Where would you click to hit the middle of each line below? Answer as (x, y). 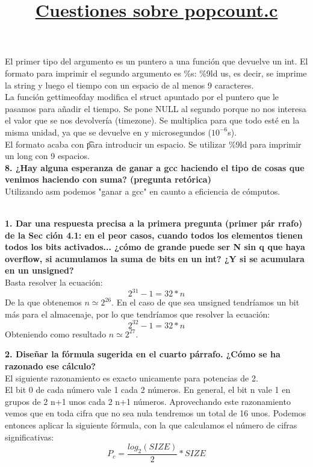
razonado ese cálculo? (50, 366)
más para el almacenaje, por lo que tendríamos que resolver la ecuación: (138, 314)
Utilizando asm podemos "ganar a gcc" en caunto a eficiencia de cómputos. (143, 191)
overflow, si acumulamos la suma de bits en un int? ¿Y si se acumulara (155, 258)
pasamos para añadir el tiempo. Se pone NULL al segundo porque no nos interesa (156, 108)
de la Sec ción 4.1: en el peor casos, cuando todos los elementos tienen (154, 235)
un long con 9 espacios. (47, 156)
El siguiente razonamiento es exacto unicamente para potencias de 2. (132, 378)
